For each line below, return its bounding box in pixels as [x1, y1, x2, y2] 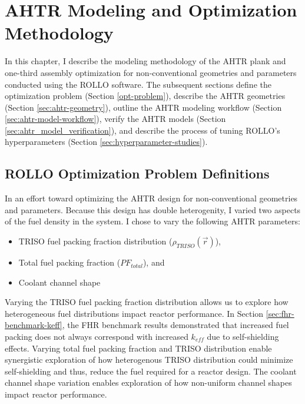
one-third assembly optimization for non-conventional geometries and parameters [5, 66, 297, 78]
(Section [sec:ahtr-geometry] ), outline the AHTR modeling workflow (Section [5, 101, 282, 113]
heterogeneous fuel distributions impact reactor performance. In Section [5, 307, 264, 319]
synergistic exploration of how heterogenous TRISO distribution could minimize [5, 353, 293, 366]
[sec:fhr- [266, 307, 294, 319]
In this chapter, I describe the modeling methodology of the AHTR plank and [5, 55, 286, 67]
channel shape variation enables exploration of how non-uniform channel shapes [5, 376, 292, 389]
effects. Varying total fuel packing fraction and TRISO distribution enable [5, 342, 272, 354]
